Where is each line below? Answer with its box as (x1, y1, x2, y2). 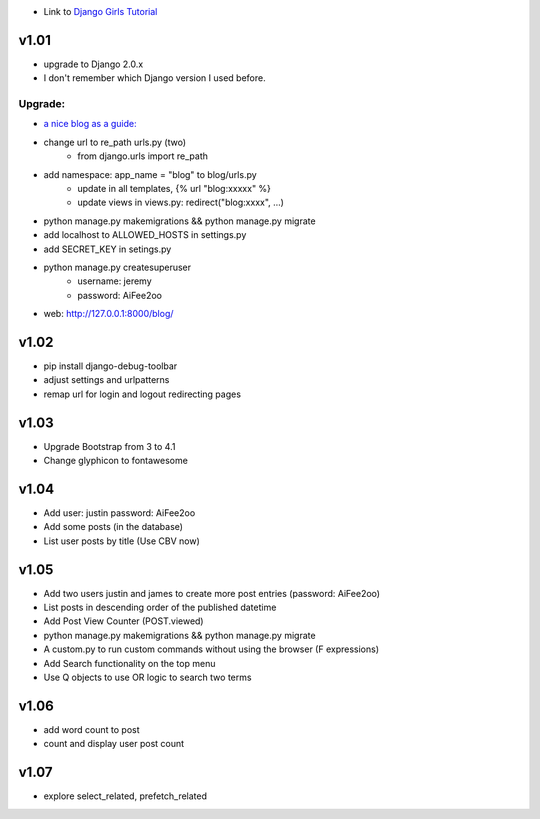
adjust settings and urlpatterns (43, 374, 170, 386)
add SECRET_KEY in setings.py (43, 243, 172, 255)
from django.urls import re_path (77, 150, 209, 162)
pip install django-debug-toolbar (43, 360, 178, 372)
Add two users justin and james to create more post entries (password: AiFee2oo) (43, 587, 380, 599)
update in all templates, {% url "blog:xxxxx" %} (77, 183, 272, 194)
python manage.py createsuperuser (43, 261, 192, 273)
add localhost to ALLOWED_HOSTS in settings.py (43, 229, 247, 241)
